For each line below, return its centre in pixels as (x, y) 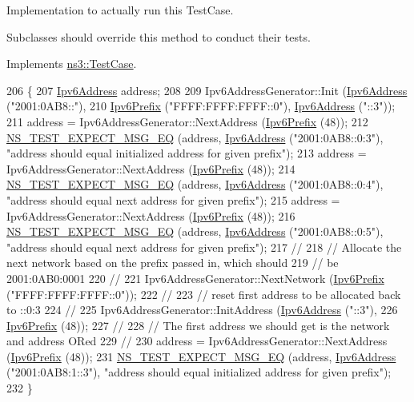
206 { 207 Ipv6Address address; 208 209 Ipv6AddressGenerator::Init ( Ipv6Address (207, 90)
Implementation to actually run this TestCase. (120, 10)
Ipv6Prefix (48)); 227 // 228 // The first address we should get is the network (198, 325)
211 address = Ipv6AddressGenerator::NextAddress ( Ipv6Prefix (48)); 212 (187, 121)
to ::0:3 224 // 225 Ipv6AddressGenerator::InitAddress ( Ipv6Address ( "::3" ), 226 (202, 310)
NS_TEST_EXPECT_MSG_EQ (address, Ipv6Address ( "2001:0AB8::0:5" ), (195, 231)
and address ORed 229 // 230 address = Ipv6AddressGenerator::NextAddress (197, 341)
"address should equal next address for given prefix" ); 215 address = (173, 199)
